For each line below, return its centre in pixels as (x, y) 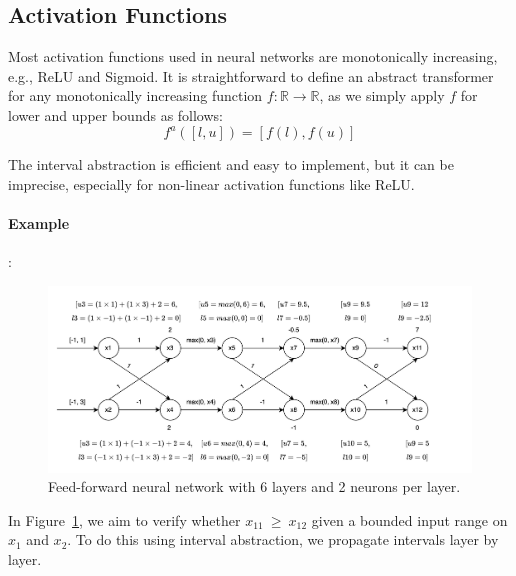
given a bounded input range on (409, 519)
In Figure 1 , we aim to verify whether (124, 519)
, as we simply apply (382, 95)
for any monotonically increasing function (135, 95)
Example (39, 222)
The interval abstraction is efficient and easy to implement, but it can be (231, 164)
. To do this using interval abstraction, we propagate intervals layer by (283, 539)
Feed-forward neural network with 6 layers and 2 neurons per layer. (254, 486)
